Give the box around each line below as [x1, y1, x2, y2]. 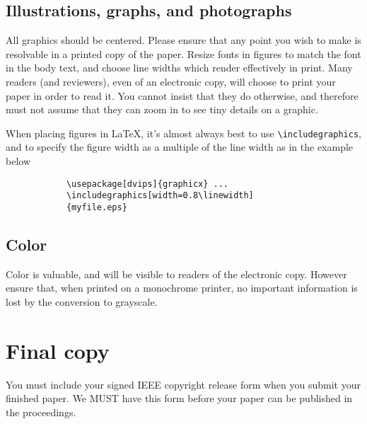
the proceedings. [6, 404, 76, 419]
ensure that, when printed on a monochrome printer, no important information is [6, 280, 358, 295]
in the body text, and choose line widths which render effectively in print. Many [6, 60, 353, 75]
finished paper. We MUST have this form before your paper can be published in [6, 391, 353, 406]
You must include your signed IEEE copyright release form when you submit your [6, 377, 361, 391]
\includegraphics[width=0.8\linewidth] [66, 190, 254, 201]
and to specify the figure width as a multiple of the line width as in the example [6, 139, 354, 154]
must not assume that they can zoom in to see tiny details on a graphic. [6, 102, 318, 117]
